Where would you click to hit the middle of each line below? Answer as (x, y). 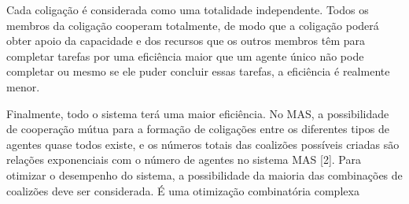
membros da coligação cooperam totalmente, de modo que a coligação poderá (193, 25)
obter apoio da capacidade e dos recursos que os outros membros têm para (186, 41)
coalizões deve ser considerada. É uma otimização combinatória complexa (183, 190)
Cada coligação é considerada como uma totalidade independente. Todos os (188, 9)
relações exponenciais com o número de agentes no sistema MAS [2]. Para (184, 159)
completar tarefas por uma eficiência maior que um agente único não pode (185, 56)
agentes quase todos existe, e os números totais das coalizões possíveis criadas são (203, 144)
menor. (23, 86)
